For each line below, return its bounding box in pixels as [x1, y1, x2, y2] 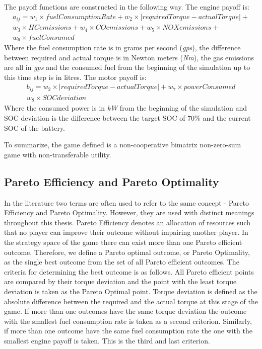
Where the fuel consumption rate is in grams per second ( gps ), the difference [4, 42, 241, 53]
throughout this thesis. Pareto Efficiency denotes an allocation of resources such [4, 217, 251, 227]
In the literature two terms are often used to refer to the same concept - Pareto [4, 197, 249, 208]
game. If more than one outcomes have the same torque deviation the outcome [4, 306, 247, 316]
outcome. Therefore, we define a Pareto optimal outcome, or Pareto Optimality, [4, 246, 250, 257]
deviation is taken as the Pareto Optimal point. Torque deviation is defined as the [4, 286, 257, 296]
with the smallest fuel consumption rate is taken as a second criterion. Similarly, [4, 315, 252, 326]
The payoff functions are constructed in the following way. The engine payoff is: [4, 2, 249, 12]
